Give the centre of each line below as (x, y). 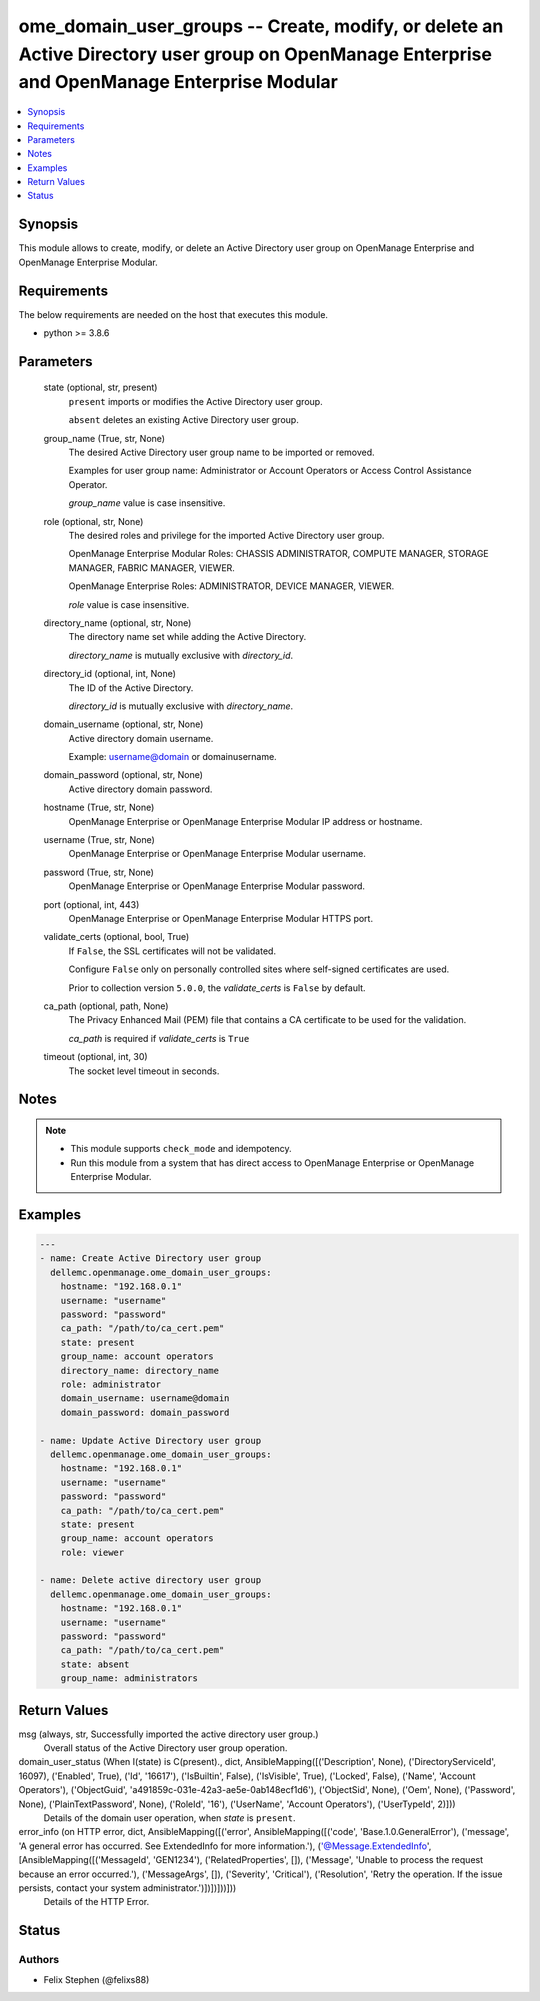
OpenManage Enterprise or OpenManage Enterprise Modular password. (216, 886)
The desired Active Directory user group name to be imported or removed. (221, 452)
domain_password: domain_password (145, 1412)
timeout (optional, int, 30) (96, 1057)
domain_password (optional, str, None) (123, 775)
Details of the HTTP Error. (96, 1902)
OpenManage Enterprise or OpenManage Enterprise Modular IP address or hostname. (245, 821)
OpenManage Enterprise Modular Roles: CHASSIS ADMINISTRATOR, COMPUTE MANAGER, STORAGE (278, 554)
